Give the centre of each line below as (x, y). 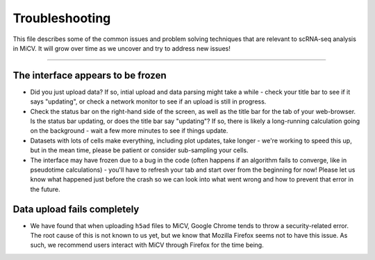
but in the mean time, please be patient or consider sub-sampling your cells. (139, 150)
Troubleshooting (62, 18)
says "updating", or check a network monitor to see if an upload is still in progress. (148, 101)
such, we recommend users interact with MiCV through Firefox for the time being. (147, 245)
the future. (45, 189)
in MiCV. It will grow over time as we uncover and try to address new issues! (122, 48)
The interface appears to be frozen (90, 75)
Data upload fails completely (76, 209)
